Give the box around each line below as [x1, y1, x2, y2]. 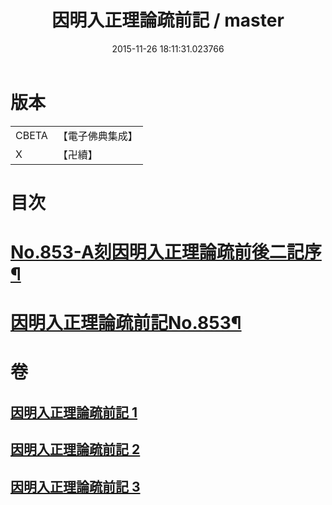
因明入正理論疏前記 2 [10, 441, 141, 458]
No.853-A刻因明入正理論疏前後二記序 [10, 241, 322, 264]
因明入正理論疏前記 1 [10, 404, 138, 421]
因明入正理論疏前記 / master [51, 9, 285, 32]
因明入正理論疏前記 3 [10, 478, 141, 495]
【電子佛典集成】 [57, 129, 138, 143]
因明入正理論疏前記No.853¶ [10, 312, 242, 335]
